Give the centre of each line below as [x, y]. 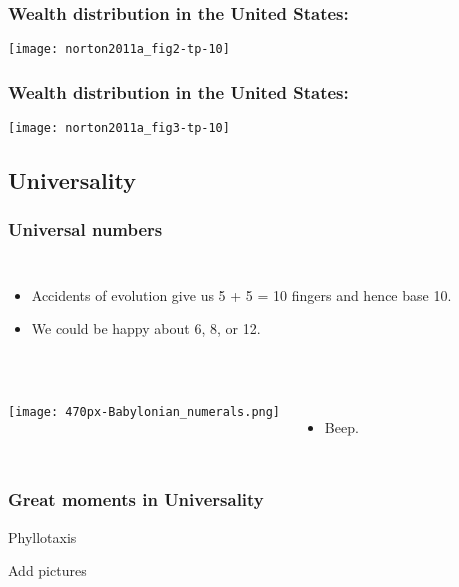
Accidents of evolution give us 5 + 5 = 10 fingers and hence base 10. [241, 294]
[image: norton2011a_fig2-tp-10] [119, 49]
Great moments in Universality [136, 499]
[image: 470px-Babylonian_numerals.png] [144, 411]
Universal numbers [85, 229]
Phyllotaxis [42, 536]
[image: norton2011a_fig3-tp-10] [119, 128]
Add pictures [47, 570]
